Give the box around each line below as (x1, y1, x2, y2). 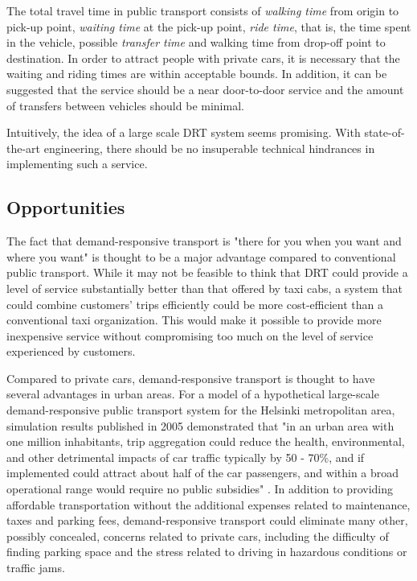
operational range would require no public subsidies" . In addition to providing (6, 480, 393, 497)
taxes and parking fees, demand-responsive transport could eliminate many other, (6, 512, 408, 529)
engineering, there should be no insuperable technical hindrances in (43, 139, 375, 156)
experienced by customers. (6, 343, 136, 360)
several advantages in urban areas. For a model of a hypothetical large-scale (6, 385, 379, 402)
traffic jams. (6, 559, 65, 576)
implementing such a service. (6, 155, 148, 172)
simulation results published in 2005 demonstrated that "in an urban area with (6, 417, 395, 434)
